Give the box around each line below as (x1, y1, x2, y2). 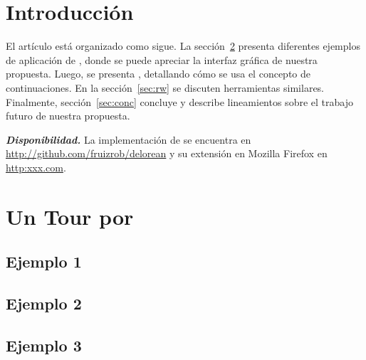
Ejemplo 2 (6, 292, 82, 314)
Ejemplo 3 (6, 334, 82, 356)
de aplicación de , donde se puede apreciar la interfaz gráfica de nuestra (6, 52, 318, 67)
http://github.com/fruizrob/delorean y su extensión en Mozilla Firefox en (6, 146, 328, 161)
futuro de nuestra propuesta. (6, 108, 130, 123)
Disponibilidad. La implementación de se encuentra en (6, 132, 251, 147)
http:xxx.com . (6, 159, 66, 174)
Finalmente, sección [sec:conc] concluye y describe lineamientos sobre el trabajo (6, 94, 353, 109)
